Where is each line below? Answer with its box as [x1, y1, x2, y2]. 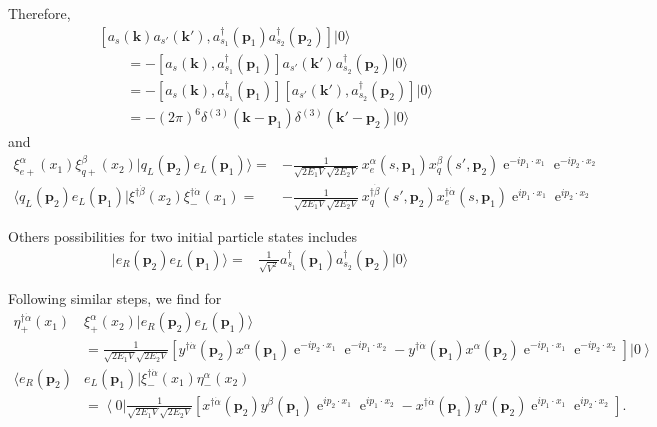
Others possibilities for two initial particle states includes [8, 226, 358, 247]
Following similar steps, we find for [8, 288, 222, 309]
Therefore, [8, 3, 71, 23]
